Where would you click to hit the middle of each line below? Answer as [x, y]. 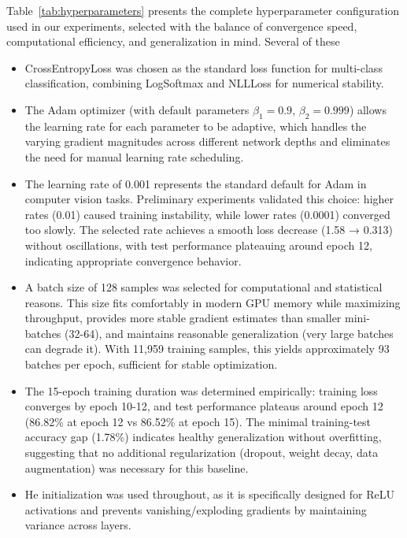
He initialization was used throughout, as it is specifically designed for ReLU [209, 494]
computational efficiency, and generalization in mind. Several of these [173, 41]
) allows [368, 109]
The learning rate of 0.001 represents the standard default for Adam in [196, 183]
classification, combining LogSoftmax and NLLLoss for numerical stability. [204, 83]
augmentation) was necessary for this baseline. [137, 468]
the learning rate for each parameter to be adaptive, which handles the [196, 126]
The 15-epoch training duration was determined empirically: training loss [201, 390]
